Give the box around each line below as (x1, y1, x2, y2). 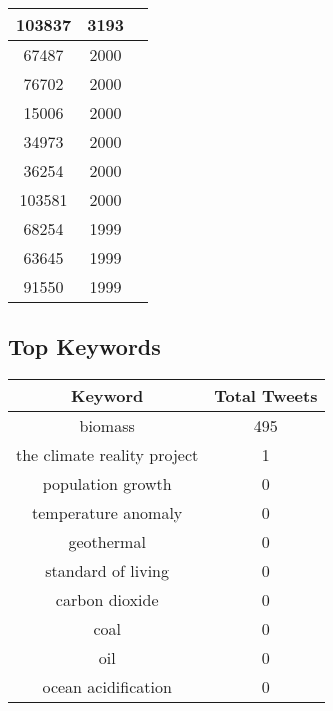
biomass (79, 414, 135, 438)
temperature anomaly (31, 501, 183, 525)
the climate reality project (16, 443, 199, 467)
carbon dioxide (55, 588, 159, 612)
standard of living (45, 559, 170, 583)
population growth (42, 472, 172, 496)
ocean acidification (42, 675, 172, 699)
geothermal (68, 530, 146, 554)
